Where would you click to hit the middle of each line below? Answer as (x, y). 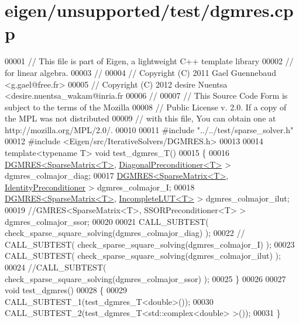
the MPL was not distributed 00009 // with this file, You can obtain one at (140, 118)
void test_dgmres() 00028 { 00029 (66, 290)
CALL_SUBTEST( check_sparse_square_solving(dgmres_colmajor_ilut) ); (143, 256)
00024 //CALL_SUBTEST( (56, 267)
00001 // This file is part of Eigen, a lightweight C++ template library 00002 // (149, 61)
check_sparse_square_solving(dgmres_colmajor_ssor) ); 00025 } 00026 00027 (145, 278)
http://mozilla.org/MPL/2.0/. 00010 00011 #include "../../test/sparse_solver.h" (149, 129)
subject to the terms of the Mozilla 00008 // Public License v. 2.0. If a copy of (146, 107)
